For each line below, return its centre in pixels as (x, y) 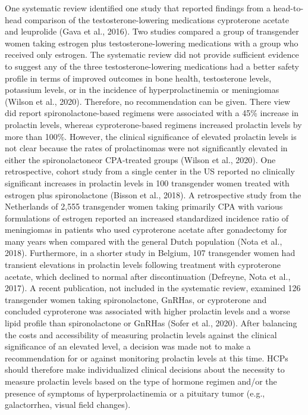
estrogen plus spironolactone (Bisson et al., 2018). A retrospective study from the (153, 194)
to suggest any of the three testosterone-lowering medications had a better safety (152, 66)
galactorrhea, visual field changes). (68, 405)
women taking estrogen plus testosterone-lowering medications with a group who (152, 43)
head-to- (288, 8)
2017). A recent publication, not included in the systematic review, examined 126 (153, 288)
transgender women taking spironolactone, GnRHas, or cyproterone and (136, 299)
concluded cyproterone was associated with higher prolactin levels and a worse (147, 311)
